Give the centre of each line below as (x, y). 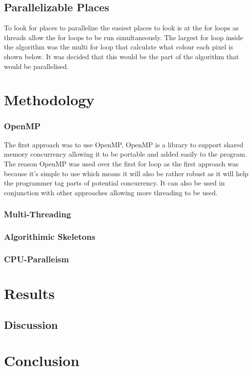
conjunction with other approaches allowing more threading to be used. (111, 192)
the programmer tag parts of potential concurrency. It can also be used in (115, 183)
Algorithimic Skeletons (50, 237)
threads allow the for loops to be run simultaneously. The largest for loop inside (124, 37)
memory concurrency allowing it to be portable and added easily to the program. (126, 154)
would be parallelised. (36, 66)
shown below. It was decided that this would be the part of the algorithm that (122, 56)
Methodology (49, 100)
